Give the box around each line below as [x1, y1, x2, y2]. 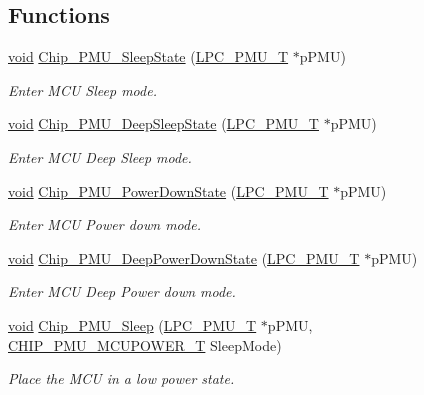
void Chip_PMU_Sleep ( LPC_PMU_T [8, 314, 257, 335]
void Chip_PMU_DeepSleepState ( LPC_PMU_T [8, 113, 319, 134]
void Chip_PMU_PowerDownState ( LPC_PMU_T [8, 180, 329, 201]
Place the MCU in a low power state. [8, 368, 235, 389]
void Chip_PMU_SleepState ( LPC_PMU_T [8, 46, 289, 67]
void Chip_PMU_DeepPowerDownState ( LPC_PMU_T [8, 247, 360, 268]
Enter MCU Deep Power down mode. [8, 281, 236, 302]
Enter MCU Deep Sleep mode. [8, 146, 192, 167]
